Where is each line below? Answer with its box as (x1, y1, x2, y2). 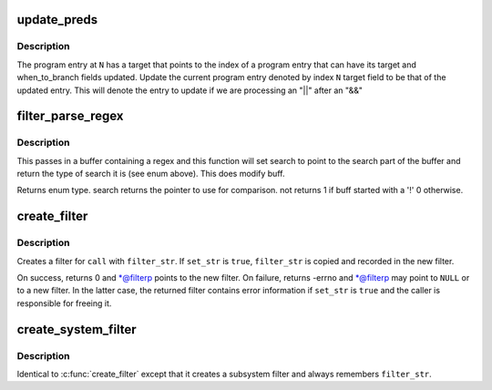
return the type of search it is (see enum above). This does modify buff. (16, 169, 285, 180)
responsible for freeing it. (16, 297, 112, 309)
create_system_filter (16, 322, 137, 337)
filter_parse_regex (16, 108, 124, 124)
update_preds (16, 12, 98, 27)
